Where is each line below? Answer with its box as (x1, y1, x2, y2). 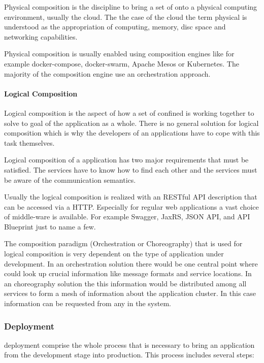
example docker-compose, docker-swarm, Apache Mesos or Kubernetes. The (4, 58, 239, 69)
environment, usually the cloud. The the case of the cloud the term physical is (4, 11, 247, 22)
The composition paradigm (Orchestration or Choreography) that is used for (4, 238, 243, 249)
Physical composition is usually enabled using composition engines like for (4, 48, 235, 59)
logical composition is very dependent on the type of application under (4, 248, 224, 259)
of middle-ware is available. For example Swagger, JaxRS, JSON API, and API (4, 211, 250, 222)
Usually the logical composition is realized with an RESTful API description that (4, 191, 257, 202)
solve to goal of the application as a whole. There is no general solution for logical (4, 117, 259, 128)
